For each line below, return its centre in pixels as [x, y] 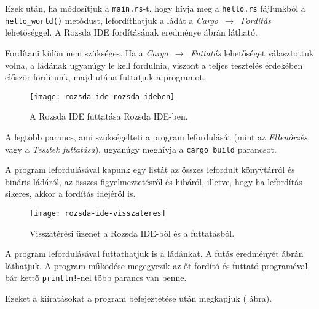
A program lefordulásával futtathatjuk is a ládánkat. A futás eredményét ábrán [154, 254]
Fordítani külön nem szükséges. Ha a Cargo [87, 52]
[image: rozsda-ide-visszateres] [98, 213]
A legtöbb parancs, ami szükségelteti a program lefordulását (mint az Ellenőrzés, [158, 136]
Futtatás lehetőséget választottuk [252, 52]
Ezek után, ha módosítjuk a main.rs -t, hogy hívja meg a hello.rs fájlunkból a [155, 8]
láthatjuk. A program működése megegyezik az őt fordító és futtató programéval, [158, 265]
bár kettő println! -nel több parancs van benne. [96, 277]
